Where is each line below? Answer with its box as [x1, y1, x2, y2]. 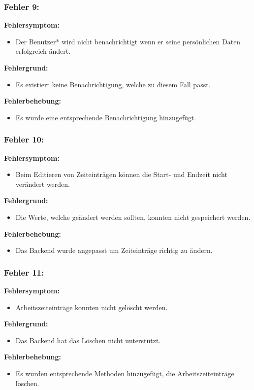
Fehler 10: [4, 133, 44, 145]
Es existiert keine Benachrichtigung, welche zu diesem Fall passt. [15, 79, 211, 89]
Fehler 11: [4, 266, 44, 278]
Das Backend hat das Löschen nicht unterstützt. [15, 335, 161, 345]
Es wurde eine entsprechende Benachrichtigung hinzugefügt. [15, 112, 196, 122]
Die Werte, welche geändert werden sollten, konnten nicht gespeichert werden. [15, 212, 251, 222]
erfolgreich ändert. [15, 46, 71, 56]
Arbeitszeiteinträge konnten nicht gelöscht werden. [15, 302, 168, 312]
